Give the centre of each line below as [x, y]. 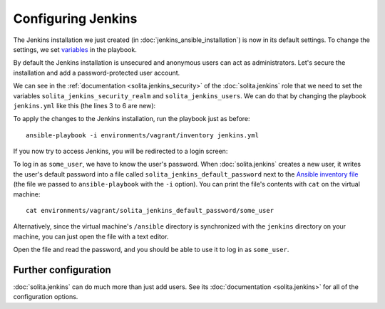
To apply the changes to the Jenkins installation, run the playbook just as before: [132, 119]
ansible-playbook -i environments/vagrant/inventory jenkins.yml [143, 135]
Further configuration [62, 270]
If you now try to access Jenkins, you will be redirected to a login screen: [120, 151]
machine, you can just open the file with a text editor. [91, 236]
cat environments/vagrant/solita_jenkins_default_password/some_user [150, 211]
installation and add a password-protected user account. [97, 73]
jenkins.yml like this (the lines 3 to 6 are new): [84, 105]
